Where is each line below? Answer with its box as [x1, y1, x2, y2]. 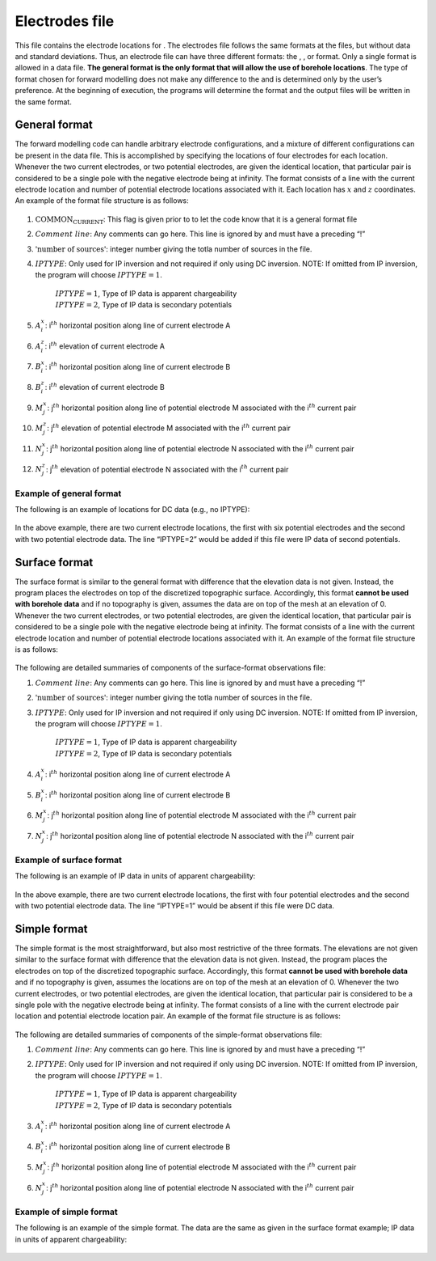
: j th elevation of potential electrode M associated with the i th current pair [47, 422, 291, 433]
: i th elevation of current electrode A [44, 341, 166, 351]
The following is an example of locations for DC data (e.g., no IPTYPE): [15, 504, 250, 514]
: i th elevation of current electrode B [44, 381, 165, 392]
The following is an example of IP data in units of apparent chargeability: [15, 871, 256, 881]
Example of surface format [15, 854, 123, 865]
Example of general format [15, 488, 122, 499]
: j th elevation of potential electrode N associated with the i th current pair [45, 463, 289, 474]
